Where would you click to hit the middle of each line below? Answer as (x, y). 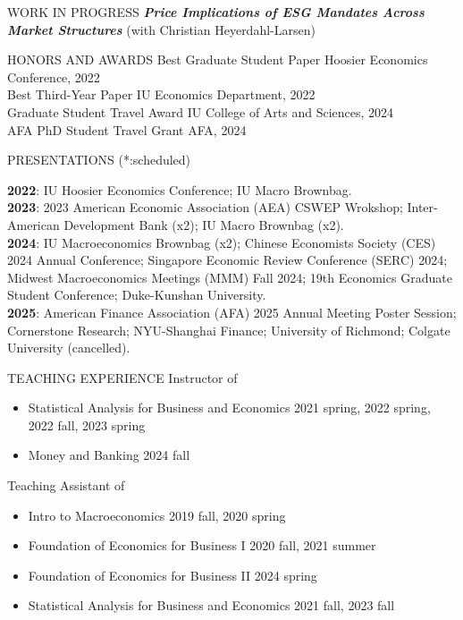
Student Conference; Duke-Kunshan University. (137, 295)
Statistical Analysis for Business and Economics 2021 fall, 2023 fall (211, 605)
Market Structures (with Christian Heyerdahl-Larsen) (161, 29)
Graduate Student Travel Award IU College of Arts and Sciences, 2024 (201, 111)
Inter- (422, 207)
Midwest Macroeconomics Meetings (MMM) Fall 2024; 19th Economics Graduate (230, 277)
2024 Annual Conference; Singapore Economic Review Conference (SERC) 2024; (227, 260)
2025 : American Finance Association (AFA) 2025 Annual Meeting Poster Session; (232, 312)
